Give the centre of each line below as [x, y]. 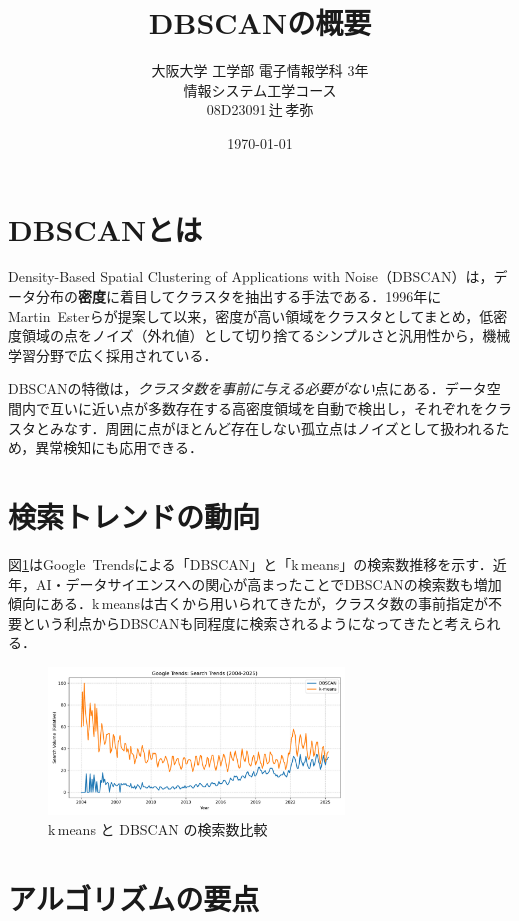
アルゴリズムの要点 [134, 897]
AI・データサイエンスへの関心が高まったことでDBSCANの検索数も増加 [268, 583]
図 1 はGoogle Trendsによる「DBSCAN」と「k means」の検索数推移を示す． [250, 563]
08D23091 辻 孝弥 [260, 109]
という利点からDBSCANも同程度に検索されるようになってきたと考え [247, 622]
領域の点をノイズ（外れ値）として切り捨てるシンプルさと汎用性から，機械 [266, 335]
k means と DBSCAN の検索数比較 [158, 828]
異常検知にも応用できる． [119, 447]
